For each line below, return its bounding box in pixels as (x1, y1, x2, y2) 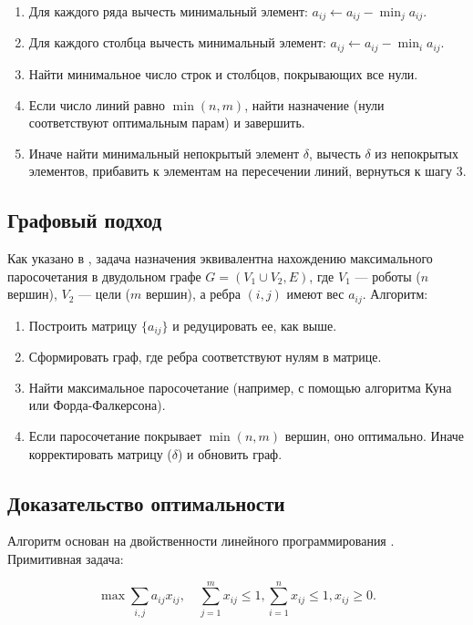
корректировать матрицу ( (28, 444, 172, 463)
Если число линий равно (28, 95, 166, 114)
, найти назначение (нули (244, 95, 385, 114)
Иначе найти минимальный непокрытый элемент (28, 143, 300, 162)
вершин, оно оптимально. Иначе (284, 425, 465, 445)
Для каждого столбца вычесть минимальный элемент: (28, 33, 326, 52)
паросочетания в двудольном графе (7, 266, 201, 285)
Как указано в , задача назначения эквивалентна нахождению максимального (7, 249, 433, 268)
